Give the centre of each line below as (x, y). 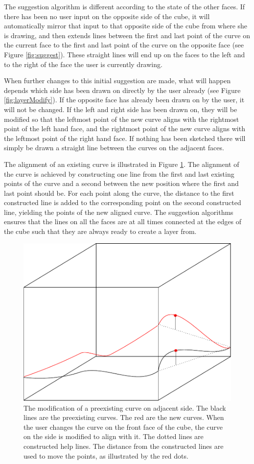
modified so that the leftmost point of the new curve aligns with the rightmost (122, 119)
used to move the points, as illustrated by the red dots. (106, 455)
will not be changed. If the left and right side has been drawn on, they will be (121, 109)
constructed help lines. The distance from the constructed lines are (124, 446)
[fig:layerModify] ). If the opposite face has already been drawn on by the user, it (124, 100)
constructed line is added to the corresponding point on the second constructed (123, 202)
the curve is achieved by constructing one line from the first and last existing (119, 174)
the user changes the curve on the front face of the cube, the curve (123, 427)
